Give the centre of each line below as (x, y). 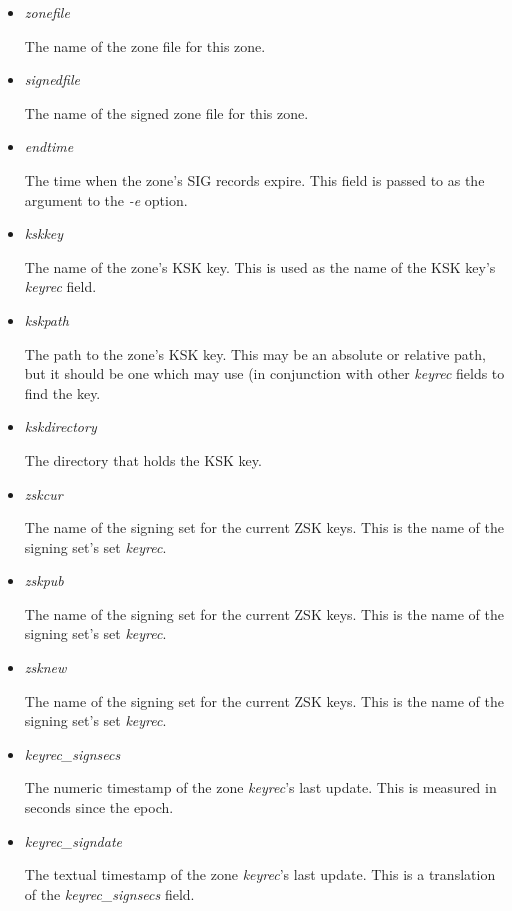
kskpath (46, 319)
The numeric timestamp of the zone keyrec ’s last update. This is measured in (260, 787)
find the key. (62, 392)
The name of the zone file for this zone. (145, 45)
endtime (49, 146)
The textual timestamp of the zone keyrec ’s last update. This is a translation (260, 874)
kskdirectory (60, 426)
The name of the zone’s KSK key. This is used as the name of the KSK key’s (260, 266)
